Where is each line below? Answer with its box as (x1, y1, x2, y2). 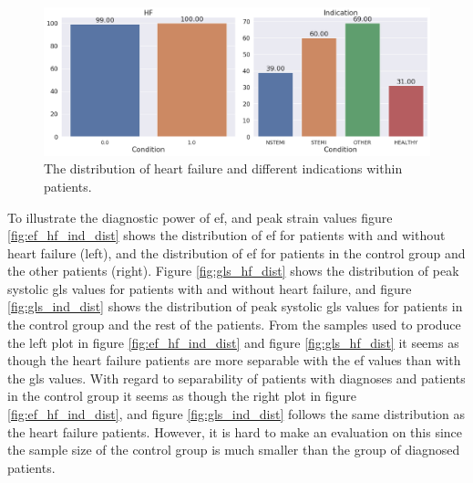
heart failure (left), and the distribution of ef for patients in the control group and (7, 243, 466, 262)
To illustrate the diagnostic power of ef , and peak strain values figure (7, 207, 393, 226)
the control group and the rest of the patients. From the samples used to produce (7, 315, 461, 334)
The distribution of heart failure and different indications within (44, 159, 403, 178)
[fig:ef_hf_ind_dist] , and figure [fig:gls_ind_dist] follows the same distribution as (7, 404, 466, 424)
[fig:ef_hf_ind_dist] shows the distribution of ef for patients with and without (7, 226, 446, 245)
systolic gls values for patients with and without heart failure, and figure (7, 278, 412, 298)
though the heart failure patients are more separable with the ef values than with (7, 351, 461, 370)
